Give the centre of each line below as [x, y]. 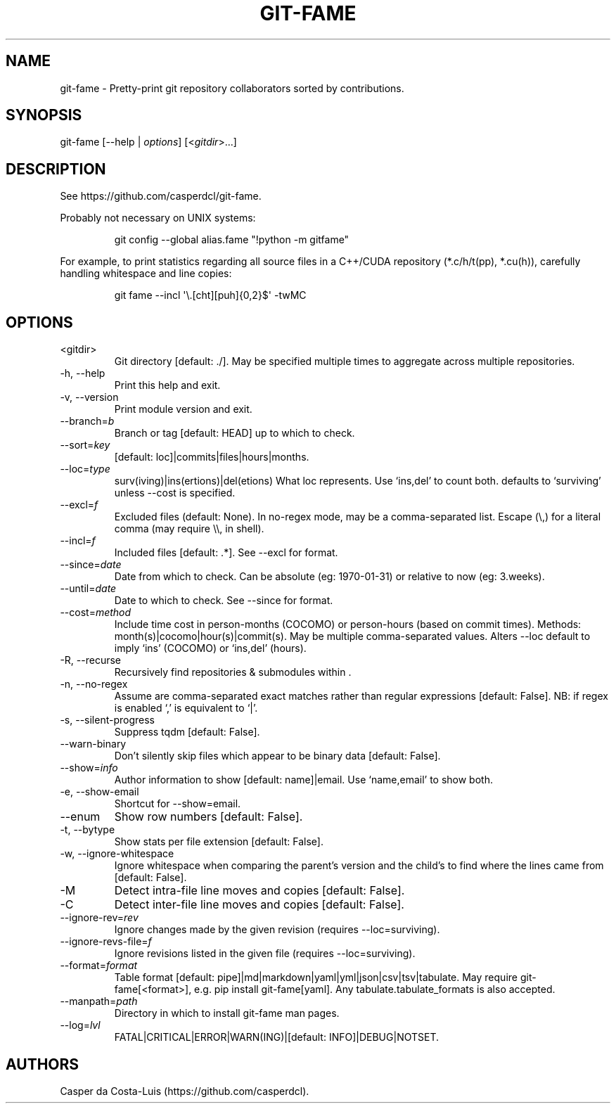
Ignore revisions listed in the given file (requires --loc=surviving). [265, 954]
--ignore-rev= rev [99, 918]
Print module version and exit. [183, 409]
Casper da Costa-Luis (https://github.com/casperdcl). [185, 1091]
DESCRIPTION [56, 169]
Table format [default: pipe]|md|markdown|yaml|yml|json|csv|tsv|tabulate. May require [316, 977]
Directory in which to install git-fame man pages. [227, 1013]
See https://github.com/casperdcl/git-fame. [161, 196]
